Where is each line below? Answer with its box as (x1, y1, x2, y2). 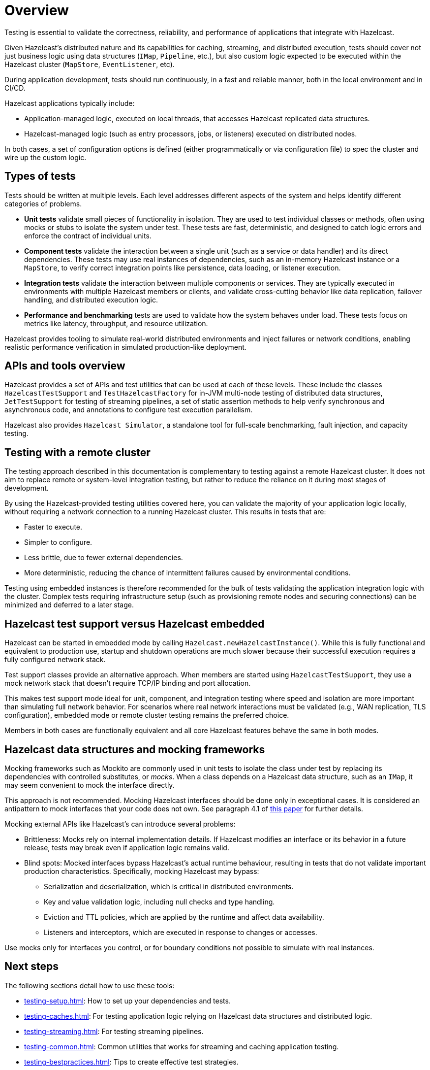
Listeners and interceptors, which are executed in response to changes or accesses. (44, 928, 317, 936)
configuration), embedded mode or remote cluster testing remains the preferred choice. (4, 711, 289, 720)
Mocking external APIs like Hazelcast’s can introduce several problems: (4, 819, 236, 828)
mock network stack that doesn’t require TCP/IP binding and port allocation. (4, 679, 251, 688)
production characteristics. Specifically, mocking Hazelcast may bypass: (24, 867, 259, 875)
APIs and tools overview (4, 360, 125, 372)
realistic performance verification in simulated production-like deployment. (4, 342, 246, 351)
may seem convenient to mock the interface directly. (4, 780, 175, 789)
